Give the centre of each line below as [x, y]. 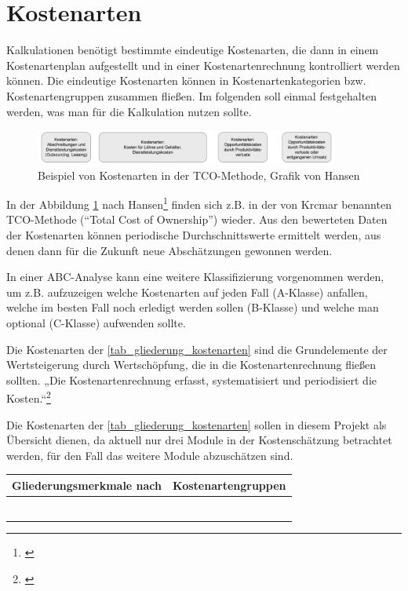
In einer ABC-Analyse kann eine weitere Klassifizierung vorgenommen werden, [195, 277]
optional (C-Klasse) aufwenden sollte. [96, 322]
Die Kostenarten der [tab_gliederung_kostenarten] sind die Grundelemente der [197, 349]
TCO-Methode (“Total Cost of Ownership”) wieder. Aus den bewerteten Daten [197, 219]
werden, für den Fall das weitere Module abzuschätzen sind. [150, 455]
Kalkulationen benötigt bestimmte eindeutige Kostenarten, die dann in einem [193, 50]
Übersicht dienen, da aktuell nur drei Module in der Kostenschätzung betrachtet [199, 440]
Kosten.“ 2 [29, 397]
